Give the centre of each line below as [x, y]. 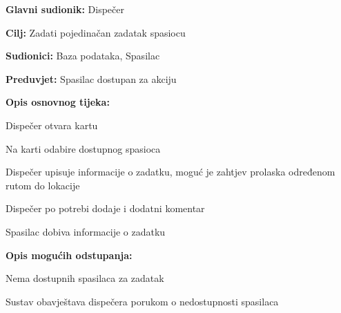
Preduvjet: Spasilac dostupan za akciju [91, 78]
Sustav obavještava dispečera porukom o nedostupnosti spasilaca [142, 301]
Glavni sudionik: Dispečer [65, 9]
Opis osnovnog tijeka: [58, 102]
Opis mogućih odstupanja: [69, 255]
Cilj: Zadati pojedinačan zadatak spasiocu [96, 32]
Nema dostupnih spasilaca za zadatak [85, 278]
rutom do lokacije [43, 185]
